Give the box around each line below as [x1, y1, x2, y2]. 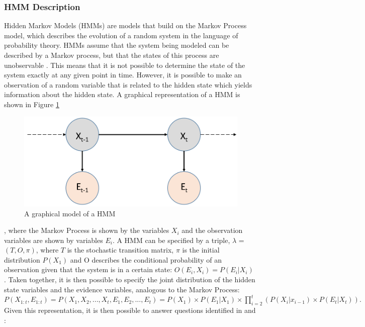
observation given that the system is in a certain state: [4, 264, 172, 275]
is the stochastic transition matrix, [67, 244, 174, 255]
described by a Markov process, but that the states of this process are [4, 50, 219, 60]
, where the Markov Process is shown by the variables [4, 225, 169, 235]
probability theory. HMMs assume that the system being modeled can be [4, 40, 229, 50]
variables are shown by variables [4, 234, 103, 245]
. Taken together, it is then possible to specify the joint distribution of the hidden [4, 274, 255, 285]
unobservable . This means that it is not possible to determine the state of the [4, 59, 245, 70]
